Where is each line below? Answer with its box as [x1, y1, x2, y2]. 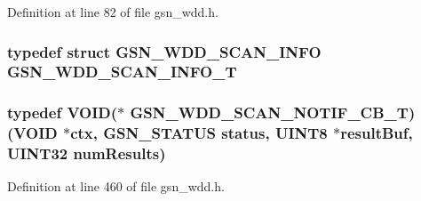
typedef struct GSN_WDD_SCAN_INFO [7, 40, 322, 62]
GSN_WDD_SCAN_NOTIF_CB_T [130, 101, 409, 124]
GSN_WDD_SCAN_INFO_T [7, 60, 237, 83]
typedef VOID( [7, 101, 118, 124]
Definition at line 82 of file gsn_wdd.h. [7, 3, 218, 20]
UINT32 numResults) [7, 142, 166, 165]
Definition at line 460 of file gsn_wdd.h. [7, 177, 225, 196]
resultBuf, [340, 122, 413, 144]
